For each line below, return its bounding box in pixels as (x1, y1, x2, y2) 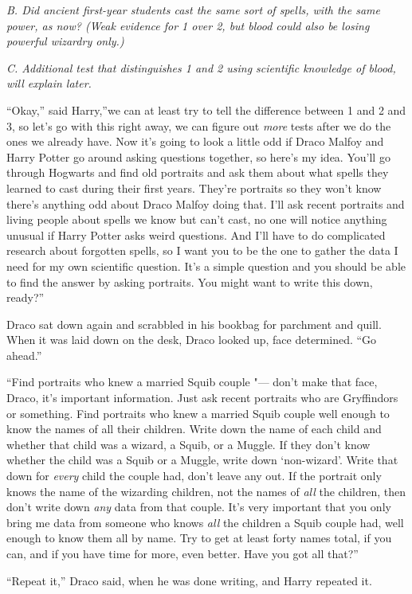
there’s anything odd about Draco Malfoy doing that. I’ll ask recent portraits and (6, 195, 405, 212)
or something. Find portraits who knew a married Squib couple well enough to (6, 404, 390, 421)
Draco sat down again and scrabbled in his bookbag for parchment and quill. (6, 315, 382, 332)
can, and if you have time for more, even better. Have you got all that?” (6, 545, 359, 561)
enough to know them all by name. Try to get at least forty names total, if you (6, 530, 392, 546)
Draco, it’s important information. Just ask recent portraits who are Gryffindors (6, 389, 398, 406)
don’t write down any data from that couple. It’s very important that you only (6, 498, 391, 515)
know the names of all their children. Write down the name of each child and (6, 420, 382, 437)
